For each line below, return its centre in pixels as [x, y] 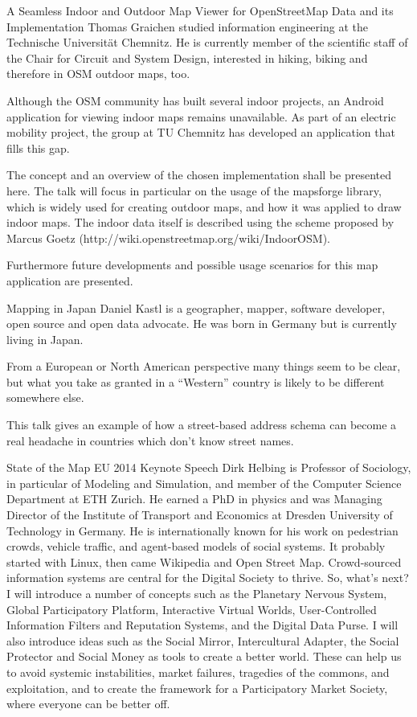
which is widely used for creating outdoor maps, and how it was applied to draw [204, 206]
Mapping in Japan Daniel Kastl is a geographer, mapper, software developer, [196, 307]
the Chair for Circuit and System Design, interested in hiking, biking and [187, 57]
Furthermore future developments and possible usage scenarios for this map [192, 265]
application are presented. [70, 280]
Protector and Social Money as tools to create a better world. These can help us [204, 656]
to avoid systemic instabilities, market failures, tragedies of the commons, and [198, 672]
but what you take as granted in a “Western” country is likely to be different [196, 381]
